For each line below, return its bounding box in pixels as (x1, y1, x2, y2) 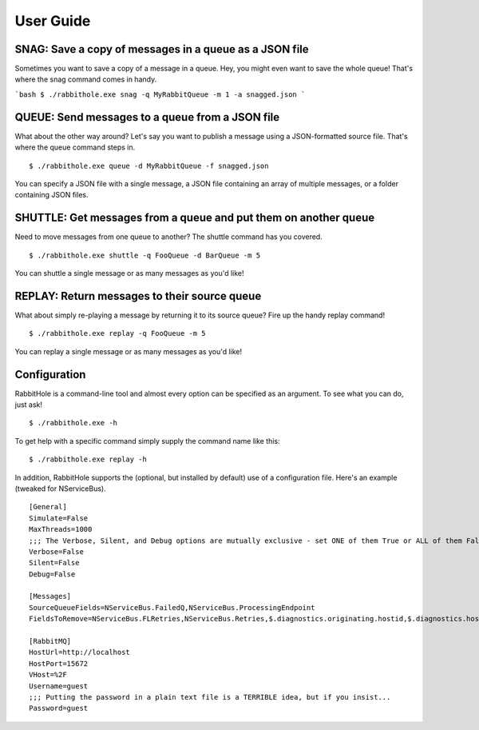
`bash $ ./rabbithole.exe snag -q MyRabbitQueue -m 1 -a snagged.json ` (14, 90, 306, 99)
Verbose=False (29, 547, 84, 556)
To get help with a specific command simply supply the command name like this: (14, 436, 280, 445)
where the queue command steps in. (14, 142, 136, 152)
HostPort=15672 (29, 659, 89, 668)
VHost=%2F (29, 670, 67, 680)
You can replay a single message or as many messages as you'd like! (14, 346, 243, 356)
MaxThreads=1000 (29, 525, 93, 534)
